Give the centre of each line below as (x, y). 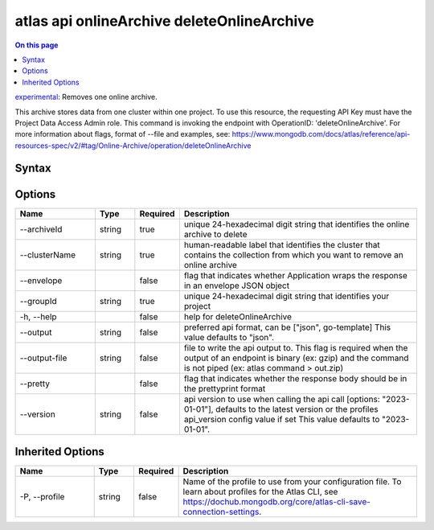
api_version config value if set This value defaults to (282, 419)
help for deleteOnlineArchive (238, 316)
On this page (37, 45)
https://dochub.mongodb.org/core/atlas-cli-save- (277, 502)
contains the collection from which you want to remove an (293, 255)
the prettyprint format (225, 388)
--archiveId (41, 229)
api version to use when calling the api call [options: (282, 399)
